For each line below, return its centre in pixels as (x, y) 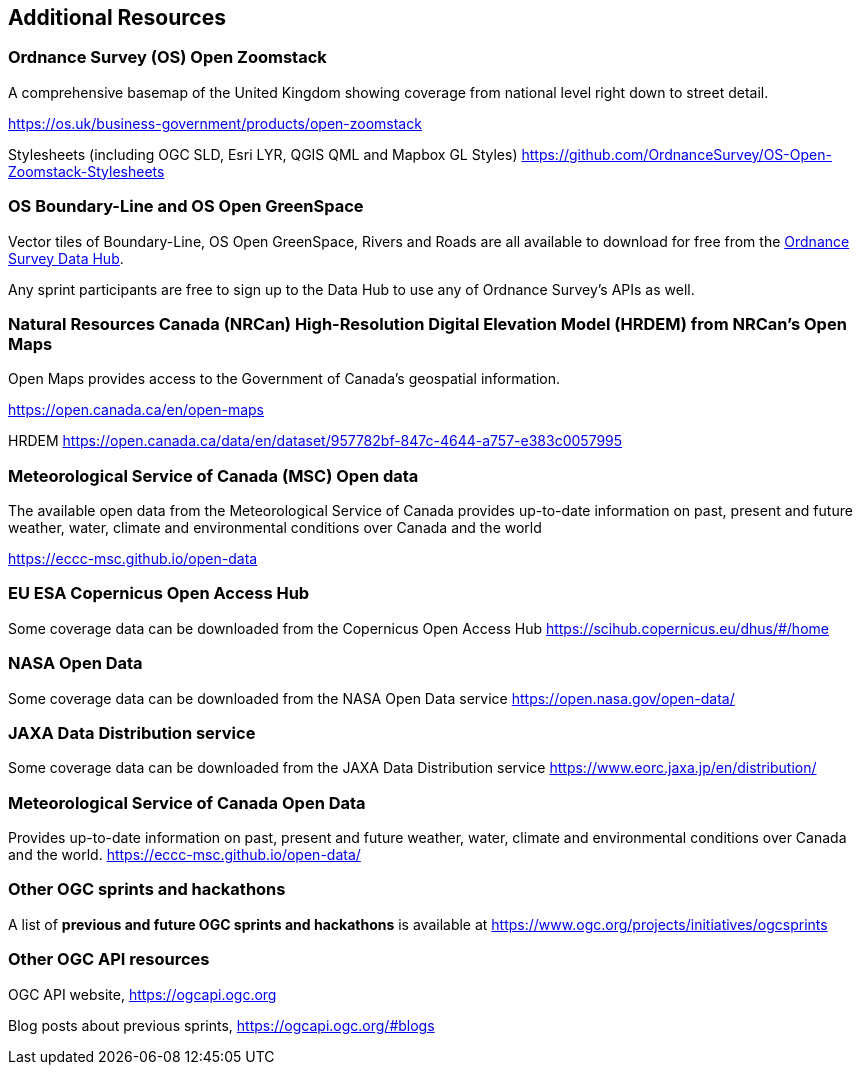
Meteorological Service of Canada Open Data (187, 802)
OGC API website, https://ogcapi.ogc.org (142, 994)
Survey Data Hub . (66, 258)
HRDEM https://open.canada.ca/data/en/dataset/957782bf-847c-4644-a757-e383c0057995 (315, 441)
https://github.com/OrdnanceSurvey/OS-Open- (676, 154)
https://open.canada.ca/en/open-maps (136, 410)
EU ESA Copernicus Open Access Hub (159, 593)
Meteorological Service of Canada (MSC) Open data (213, 475)
